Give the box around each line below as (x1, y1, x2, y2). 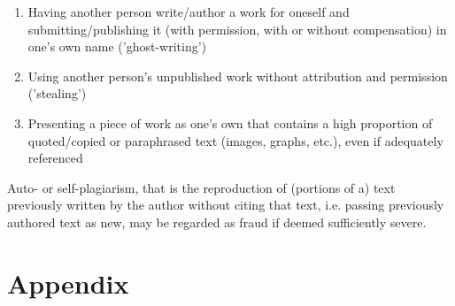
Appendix (7, 264, 129, 301)
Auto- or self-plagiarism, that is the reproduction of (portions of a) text (7, 178, 396, 196)
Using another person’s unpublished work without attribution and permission (27, 66, 448, 85)
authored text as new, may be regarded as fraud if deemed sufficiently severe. (7, 212, 427, 231)
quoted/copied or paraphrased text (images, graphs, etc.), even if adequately (27, 131, 443, 149)
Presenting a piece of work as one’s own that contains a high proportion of (27, 113, 433, 132)
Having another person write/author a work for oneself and (27, 3, 350, 20)
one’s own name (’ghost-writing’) (27, 37, 207, 56)
